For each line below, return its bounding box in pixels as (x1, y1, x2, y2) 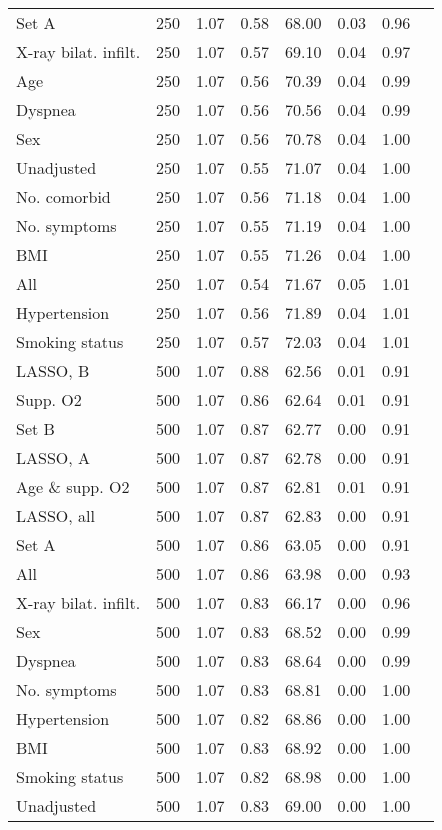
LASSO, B (16, 359, 90, 382)
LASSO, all (16, 504, 95, 527)
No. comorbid (16, 185, 111, 208)
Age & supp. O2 (16, 475, 130, 498)
